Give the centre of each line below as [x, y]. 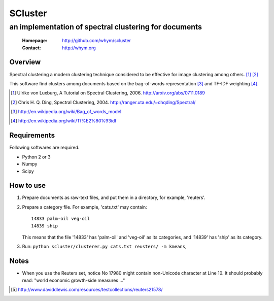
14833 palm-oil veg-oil [61, 219]
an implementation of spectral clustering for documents [106, 27]
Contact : [32, 48]
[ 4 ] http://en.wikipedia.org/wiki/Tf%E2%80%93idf [64, 121]
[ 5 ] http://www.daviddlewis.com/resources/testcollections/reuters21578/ [87, 290]
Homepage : [35, 41]
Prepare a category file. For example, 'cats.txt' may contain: [84, 207]
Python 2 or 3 [36, 157]
